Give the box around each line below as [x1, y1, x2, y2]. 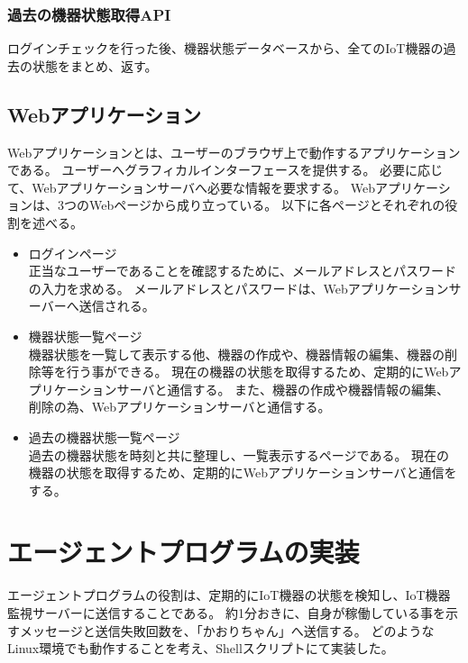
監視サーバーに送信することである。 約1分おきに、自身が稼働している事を [7, 604, 446, 622]
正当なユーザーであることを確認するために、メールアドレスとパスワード [28, 261, 457, 280]
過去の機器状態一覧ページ [28, 427, 180, 446]
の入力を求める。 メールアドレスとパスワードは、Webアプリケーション [28, 278, 449, 297]
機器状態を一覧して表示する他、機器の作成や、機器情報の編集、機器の [28, 344, 445, 363]
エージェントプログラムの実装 [7, 533, 360, 570]
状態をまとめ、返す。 [32, 56, 158, 75]
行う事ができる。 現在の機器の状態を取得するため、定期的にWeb [66, 362, 449, 381]
